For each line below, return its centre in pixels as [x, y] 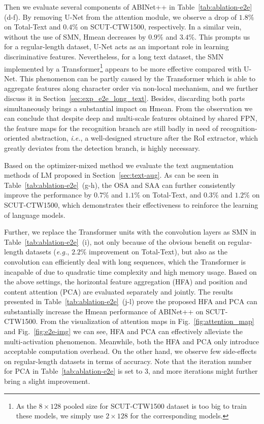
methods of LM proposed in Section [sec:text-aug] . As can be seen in [111, 175]
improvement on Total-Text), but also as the [158, 252]
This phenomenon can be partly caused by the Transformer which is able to [138, 78]
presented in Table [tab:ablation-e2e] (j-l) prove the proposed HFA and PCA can [131, 301]
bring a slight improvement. [47, 381]
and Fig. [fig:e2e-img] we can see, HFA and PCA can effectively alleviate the [123, 331]
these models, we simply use [60, 416]
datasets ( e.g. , [47, 252]
